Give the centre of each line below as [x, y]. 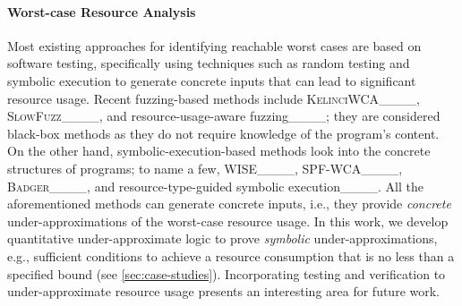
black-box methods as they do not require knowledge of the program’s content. [223, 133]
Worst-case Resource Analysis [102, 11]
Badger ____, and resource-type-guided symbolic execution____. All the [215, 186]
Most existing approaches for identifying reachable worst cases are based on [214, 45]
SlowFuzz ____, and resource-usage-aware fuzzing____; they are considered [224, 116]
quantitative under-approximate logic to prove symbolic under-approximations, [222, 238]
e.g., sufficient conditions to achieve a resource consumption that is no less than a [231, 255]
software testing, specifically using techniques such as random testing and [209, 63]
